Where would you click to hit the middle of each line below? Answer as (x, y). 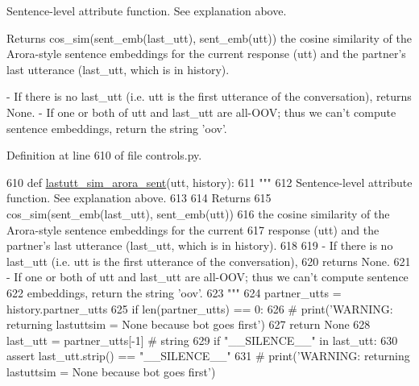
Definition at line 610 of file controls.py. (104, 155)
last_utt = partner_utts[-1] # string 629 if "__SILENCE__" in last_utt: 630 (202, 340)
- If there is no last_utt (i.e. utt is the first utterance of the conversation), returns (209, 96)
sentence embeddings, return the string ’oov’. (117, 128)
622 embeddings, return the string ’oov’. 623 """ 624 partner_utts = (174, 292)
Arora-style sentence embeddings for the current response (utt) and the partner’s (206, 54)
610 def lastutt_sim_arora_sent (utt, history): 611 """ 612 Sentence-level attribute (209, 182)
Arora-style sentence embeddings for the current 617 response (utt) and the (193, 229)
